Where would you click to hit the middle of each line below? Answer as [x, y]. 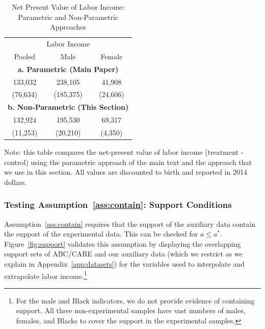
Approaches [68, 27]
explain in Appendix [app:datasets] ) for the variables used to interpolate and [124, 264]
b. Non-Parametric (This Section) [68, 107]
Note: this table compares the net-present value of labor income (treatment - [124, 152]
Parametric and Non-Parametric [68, 17]
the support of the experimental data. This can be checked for [101, 234]
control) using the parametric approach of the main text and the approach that [128, 162]
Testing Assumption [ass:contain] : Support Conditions [118, 205]
